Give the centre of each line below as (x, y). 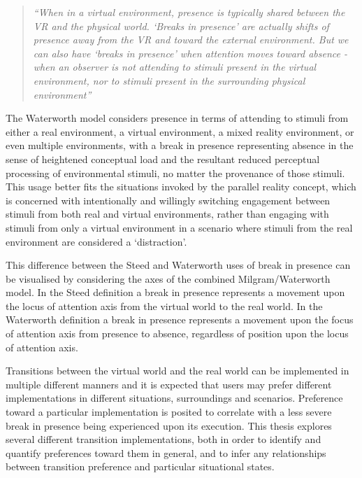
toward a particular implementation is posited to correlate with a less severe (169, 412)
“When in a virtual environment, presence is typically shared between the (189, 12)
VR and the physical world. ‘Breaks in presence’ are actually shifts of (181, 26)
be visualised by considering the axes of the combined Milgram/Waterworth (168, 278)
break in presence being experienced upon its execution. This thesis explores (169, 425)
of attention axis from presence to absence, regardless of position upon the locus (177, 333)
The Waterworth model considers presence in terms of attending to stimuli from (177, 118)
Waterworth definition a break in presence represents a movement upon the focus (180, 319)
